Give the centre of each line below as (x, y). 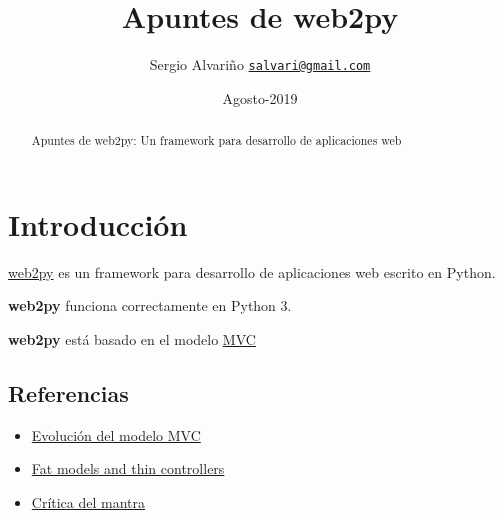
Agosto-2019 (260, 97)
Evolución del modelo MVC (116, 434)
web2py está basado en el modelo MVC (132, 338)
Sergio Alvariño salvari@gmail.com (260, 64)
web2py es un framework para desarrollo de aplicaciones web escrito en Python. (252, 271)
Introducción (98, 223)
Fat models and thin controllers (128, 468)
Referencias (68, 392)
